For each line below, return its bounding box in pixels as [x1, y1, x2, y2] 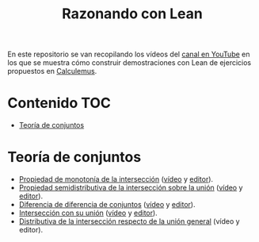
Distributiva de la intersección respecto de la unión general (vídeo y [18, 217, 240, 226]
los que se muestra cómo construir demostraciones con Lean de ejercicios [7, 58, 251, 67]
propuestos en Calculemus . [7, 67, 97, 76]
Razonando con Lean [62, 5, 203, 23]
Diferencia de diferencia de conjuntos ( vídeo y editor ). [18, 200, 196, 209]
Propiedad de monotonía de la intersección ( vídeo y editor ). [18, 175, 214, 184]
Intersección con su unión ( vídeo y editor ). [18, 208, 158, 218]
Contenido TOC [7, 94, 112, 112]
